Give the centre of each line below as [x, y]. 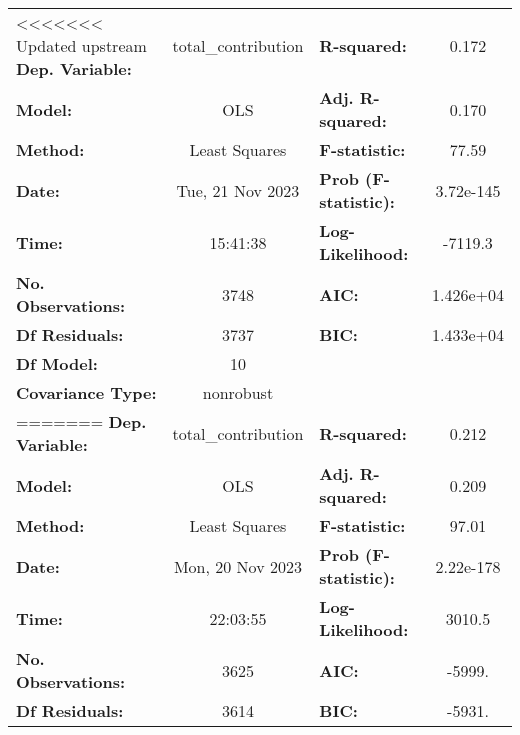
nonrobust [238, 392]
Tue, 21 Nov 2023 [238, 190]
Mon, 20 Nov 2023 [237, 566]
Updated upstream [81, 45]
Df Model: [57, 363]
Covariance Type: [86, 392]
